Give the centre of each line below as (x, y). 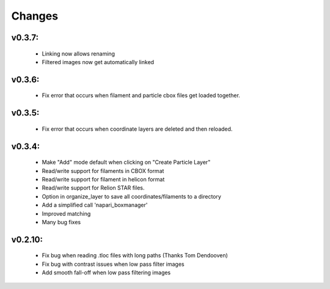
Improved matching (66, 213)
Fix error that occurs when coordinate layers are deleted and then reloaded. (137, 129)
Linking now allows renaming (79, 53)
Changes (35, 16)
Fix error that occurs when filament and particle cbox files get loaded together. (141, 95)
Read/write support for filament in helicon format (103, 179)
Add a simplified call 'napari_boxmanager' (95, 205)
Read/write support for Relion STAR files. (93, 188)
